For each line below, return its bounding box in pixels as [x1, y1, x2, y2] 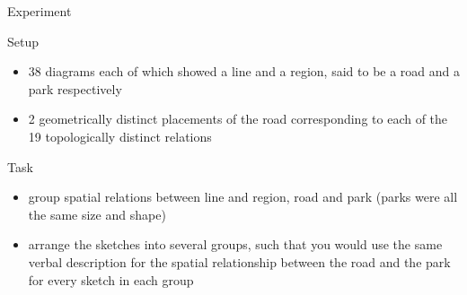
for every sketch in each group [28, 270, 194, 289]
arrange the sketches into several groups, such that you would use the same [28, 235, 443, 254]
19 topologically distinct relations [28, 126, 212, 145]
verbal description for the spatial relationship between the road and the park [28, 252, 451, 271]
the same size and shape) [28, 204, 166, 223]
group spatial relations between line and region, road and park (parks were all [28, 187, 458, 206]
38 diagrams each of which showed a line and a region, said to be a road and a [28, 62, 461, 81]
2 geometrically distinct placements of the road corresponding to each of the [28, 109, 448, 128]
